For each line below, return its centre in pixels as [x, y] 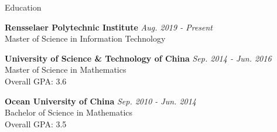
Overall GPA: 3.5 [36, 123]
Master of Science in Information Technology [85, 38]
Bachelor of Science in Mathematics [69, 112]
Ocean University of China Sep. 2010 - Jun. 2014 [101, 101]
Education [23, 7]
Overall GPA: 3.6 [36, 81]
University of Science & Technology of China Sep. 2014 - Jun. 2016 [138, 58]
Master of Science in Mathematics [66, 70]
